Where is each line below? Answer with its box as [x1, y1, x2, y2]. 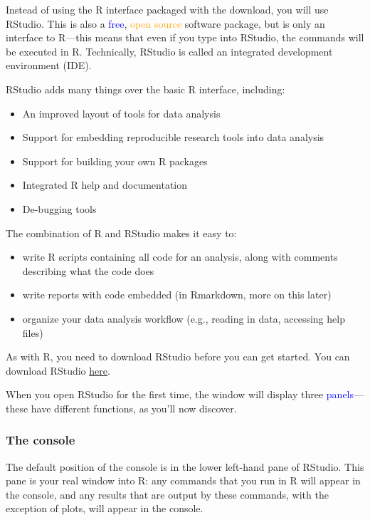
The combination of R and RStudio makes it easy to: [6, 225, 237, 240]
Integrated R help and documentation [22, 177, 188, 192]
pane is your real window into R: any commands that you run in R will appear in [6, 473, 361, 488]
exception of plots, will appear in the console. [6, 501, 203, 516]
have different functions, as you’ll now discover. [31, 400, 237, 415]
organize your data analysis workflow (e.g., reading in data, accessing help [22, 311, 345, 326]
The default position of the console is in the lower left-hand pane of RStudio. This [6, 459, 364, 474]
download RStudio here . [6, 363, 110, 378]
